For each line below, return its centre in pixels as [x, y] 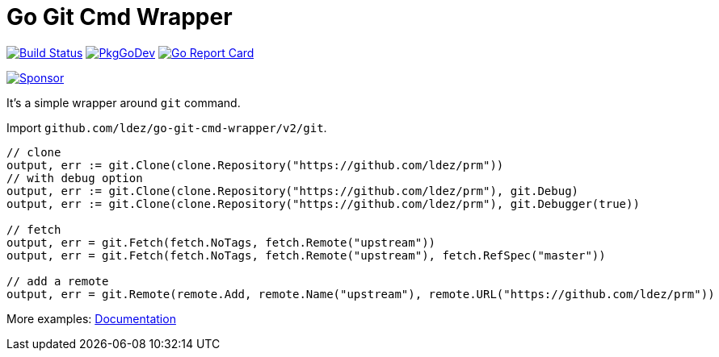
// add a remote [58, 281]
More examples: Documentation [91, 318]
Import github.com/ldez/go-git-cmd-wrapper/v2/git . [167, 127]
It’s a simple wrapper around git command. [124, 102]
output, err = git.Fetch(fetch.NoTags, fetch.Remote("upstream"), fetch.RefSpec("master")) [306, 255]
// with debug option [75, 178]
